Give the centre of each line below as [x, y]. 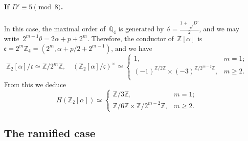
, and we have [131, 48]
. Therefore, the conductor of [131, 38]
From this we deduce [35, 84]
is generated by [141, 29]
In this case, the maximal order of [55, 29]
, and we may [219, 29]
